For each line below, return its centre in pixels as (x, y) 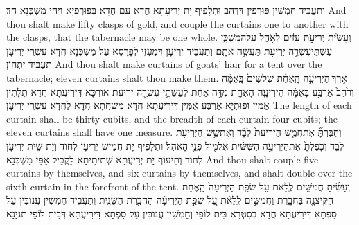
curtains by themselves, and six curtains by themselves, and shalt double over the (179, 173)
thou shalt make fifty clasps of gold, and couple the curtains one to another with (177, 23)
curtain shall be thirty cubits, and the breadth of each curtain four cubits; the (172, 118)
